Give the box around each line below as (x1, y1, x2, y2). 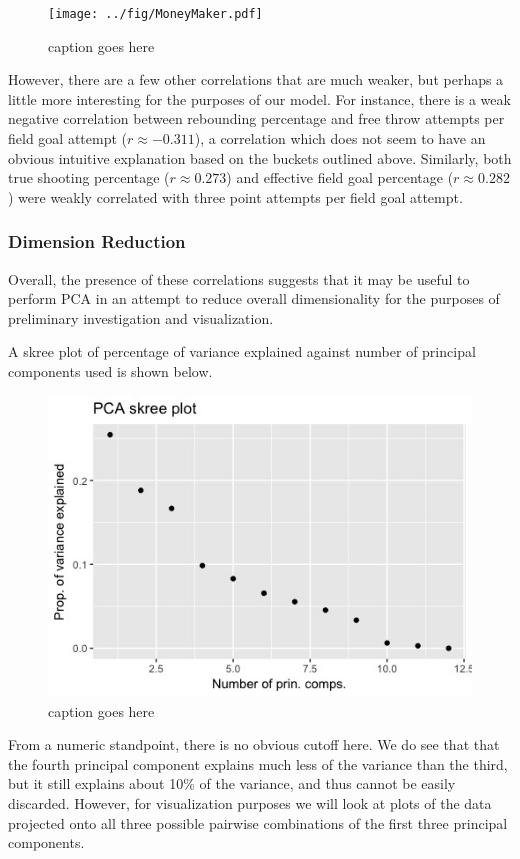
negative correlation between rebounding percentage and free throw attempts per (8, 108, 505, 129)
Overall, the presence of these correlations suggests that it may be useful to (8, 268, 470, 289)
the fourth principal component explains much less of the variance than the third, (8, 753, 508, 774)
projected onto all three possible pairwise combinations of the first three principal (8, 812, 508, 833)
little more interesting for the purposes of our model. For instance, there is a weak (8, 88, 511, 109)
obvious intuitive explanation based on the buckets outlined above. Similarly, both (8, 147, 512, 168)
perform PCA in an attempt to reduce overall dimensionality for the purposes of (8, 288, 500, 309)
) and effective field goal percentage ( (226, 167, 454, 188)
